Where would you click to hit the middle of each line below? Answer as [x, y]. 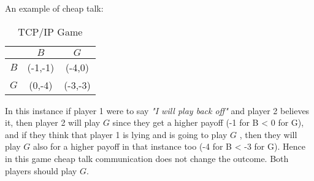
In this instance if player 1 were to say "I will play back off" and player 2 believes [157, 110]
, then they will [268, 134]
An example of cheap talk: [54, 8]
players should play [41, 170]
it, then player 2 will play [53, 122]
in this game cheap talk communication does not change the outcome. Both [147, 158]
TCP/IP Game [50, 31]
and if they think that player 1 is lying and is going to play [116, 134]
